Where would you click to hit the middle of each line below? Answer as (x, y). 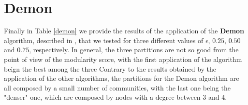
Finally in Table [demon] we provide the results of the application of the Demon (124, 31)
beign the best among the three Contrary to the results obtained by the (110, 68)
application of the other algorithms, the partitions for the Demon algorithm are (122, 78)
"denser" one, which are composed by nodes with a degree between (102, 97)
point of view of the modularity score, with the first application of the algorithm (123, 59)
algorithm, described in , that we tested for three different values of (104, 40)
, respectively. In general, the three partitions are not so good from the (134, 50)
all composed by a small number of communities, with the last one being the (117, 87)
